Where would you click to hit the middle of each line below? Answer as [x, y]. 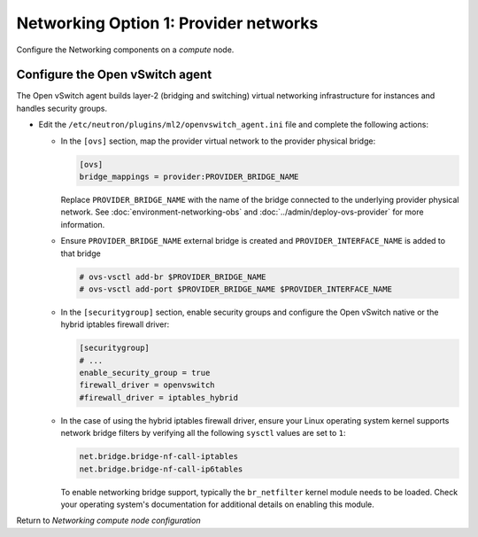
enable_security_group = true [145, 373]
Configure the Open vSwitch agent [114, 75]
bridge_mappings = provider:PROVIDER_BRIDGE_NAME [189, 177]
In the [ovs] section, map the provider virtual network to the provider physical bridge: [218, 141]
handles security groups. [62, 108]
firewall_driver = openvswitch [147, 385]
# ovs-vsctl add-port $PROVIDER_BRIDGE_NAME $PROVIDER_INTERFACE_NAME [236, 289]
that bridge [81, 253]
